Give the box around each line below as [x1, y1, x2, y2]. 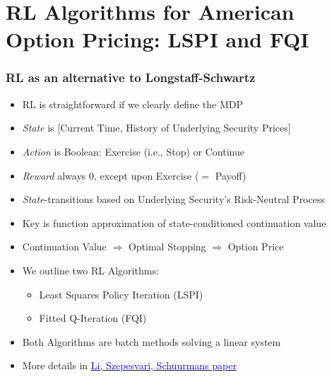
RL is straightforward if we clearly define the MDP [22, 96, 243, 111]
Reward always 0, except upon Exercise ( [22, 168, 199, 182]
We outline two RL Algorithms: [22, 262, 159, 277]
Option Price [227, 239, 284, 254]
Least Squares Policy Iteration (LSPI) [39, 286, 203, 301]
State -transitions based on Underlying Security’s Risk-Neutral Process [22, 192, 325, 207]
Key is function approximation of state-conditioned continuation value [22, 215, 326, 230]
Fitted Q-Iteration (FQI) [39, 311, 147, 325]
